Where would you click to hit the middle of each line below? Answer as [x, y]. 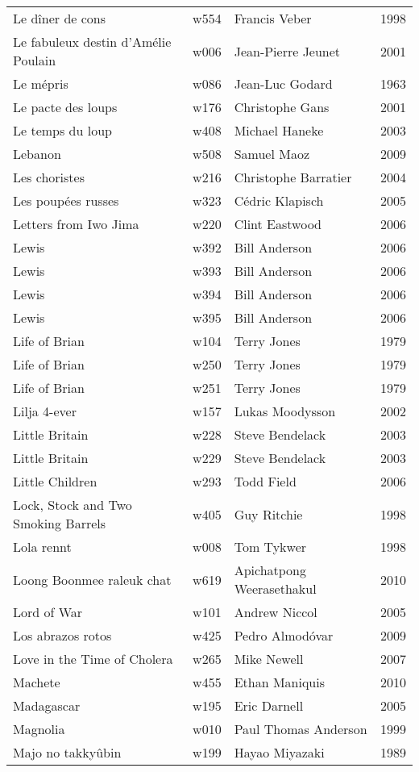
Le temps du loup [62, 130]
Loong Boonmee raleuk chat [92, 579]
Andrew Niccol [276, 612]
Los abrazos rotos [62, 635]
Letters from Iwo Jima [76, 224]
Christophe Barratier [293, 177]
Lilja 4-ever [45, 411]
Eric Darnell [269, 705]
